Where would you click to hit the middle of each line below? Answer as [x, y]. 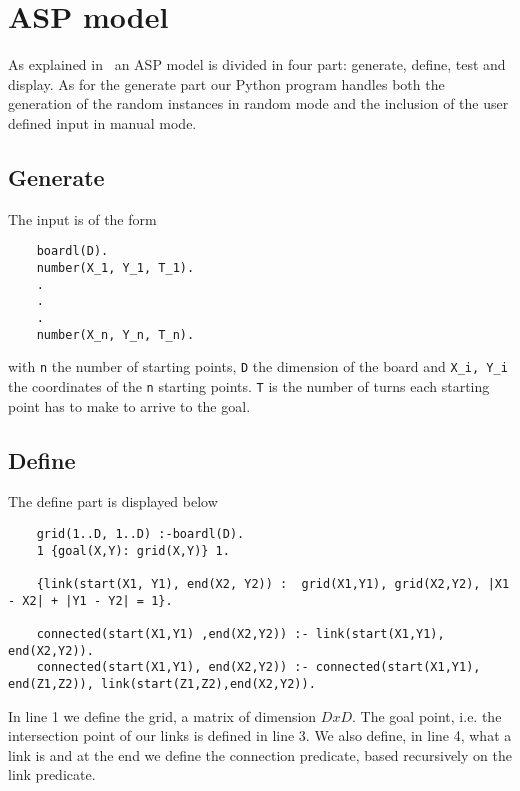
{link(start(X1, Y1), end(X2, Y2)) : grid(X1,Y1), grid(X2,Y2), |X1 [273, 583]
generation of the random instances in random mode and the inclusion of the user [258, 103]
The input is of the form [82, 218]
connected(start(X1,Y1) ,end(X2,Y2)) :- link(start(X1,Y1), [240, 633]
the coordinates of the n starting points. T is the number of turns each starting [249, 385]
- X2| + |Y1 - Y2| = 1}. [90, 600]
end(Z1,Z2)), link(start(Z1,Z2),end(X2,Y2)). [162, 683]
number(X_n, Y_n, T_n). [115, 334]
